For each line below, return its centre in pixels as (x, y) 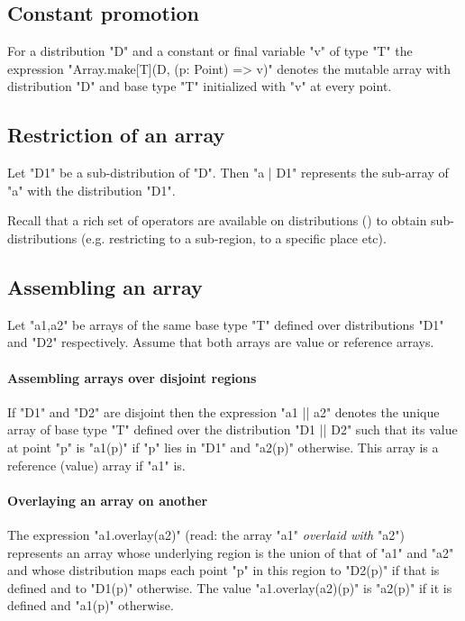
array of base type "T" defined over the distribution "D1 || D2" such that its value (232, 429)
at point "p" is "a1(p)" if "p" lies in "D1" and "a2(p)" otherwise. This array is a (223, 447)
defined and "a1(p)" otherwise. (91, 605)
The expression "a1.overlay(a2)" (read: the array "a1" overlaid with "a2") (206, 534)
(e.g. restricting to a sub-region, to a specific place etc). (233, 237)
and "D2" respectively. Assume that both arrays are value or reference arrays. (221, 342)
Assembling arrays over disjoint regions (132, 377)
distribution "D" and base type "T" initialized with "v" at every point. (200, 86)
